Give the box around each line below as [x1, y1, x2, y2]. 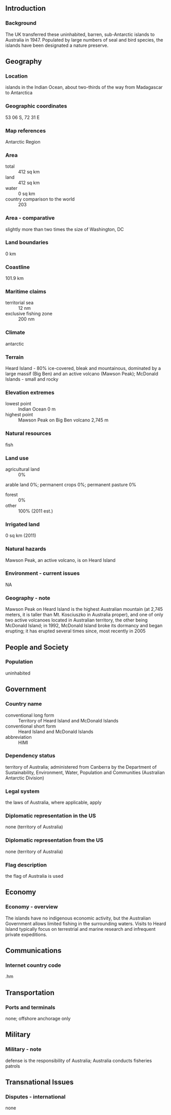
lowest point [5, 401, 32, 407]
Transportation [5, 988, 55, 997]
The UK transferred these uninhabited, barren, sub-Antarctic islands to [5, 31, 155, 38]
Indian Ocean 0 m [18, 406, 56, 412]
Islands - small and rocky [5, 376, 59, 382]
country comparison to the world [5, 196, 75, 202]
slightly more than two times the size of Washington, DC [5, 226, 124, 232]
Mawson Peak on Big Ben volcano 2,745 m [18, 417, 109, 423]
